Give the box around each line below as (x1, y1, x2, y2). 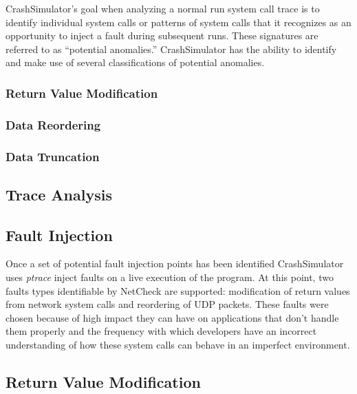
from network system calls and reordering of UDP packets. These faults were (6, 297, 329, 311)
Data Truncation (6, 147, 100, 165)
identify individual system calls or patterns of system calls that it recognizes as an (6, 14, 351, 29)
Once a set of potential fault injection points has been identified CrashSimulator (6, 256, 344, 271)
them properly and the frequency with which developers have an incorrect (6, 324, 317, 338)
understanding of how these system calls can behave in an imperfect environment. (6, 338, 350, 352)
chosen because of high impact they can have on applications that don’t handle (6, 310, 339, 324)
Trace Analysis (6, 183, 112, 205)
